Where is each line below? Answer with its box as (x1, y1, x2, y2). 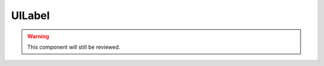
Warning (27, 33, 49, 40)
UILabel (11, 9, 50, 22)
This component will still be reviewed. (27, 43, 121, 51)
